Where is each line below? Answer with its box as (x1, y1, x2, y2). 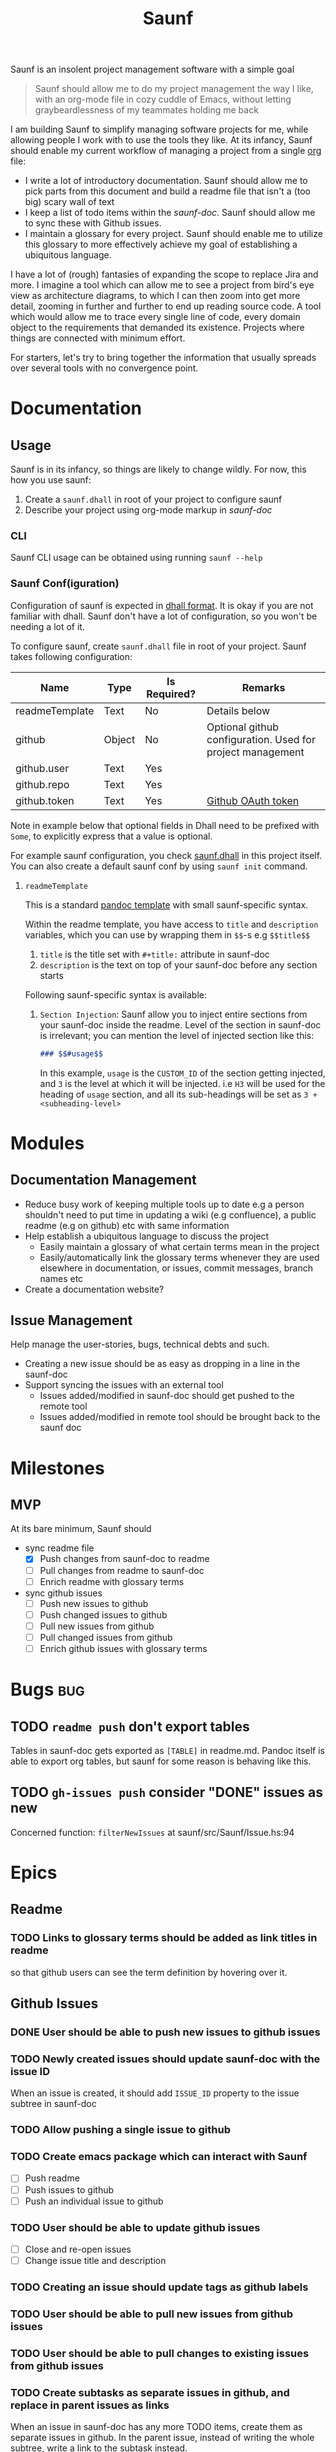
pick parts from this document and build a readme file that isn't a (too (24, 185, 311, 197)
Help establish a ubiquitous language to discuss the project (24, 1230, 270, 1242)
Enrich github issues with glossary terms (39, 1642, 208, 1654)
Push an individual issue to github (24, 2195, 164, 2207)
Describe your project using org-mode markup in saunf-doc (24, 504, 273, 516)
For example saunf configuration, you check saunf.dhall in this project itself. (10, 849, 323, 861)
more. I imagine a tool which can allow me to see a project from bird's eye (10, 279, 315, 291)
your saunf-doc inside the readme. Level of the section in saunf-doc (39, 1018, 322, 1031)
